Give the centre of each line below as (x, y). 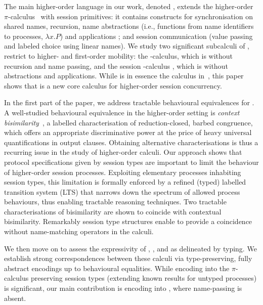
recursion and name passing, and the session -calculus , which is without (116, 66)
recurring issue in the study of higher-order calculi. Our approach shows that (123, 152)
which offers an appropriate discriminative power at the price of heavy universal (128, 132)
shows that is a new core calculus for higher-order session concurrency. (113, 85)
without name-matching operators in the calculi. (79, 231)
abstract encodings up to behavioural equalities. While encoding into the (117, 268)
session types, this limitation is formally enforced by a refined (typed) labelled (125, 182)
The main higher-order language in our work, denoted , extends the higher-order (129, 6)
